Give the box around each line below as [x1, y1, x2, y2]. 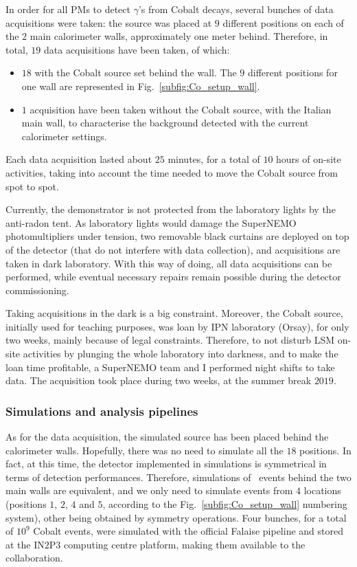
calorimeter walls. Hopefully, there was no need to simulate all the [5, 443, 284, 457]
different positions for [247, 65, 338, 80]
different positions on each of [222, 15, 344, 30]
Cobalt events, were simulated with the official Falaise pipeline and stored [33, 524, 343, 538]
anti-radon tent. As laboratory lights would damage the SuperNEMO [5, 215, 297, 230]
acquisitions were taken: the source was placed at [5, 15, 212, 30]
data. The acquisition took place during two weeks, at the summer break [5, 373, 312, 388]
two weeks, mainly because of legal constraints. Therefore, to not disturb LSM [5, 333, 335, 347]
